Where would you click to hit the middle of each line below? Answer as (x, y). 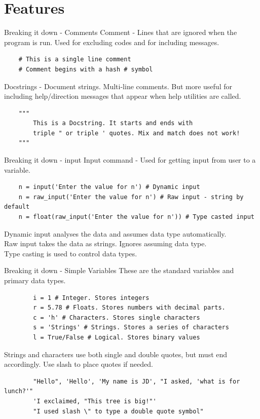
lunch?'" (19, 391)
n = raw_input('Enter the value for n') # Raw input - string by (131, 197)
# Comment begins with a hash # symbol (86, 69)
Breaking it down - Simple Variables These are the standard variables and (119, 270)
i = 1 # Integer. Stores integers (91, 298)
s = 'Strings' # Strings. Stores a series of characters (131, 328)
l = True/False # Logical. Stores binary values (117, 337)
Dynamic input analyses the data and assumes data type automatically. (115, 233)
